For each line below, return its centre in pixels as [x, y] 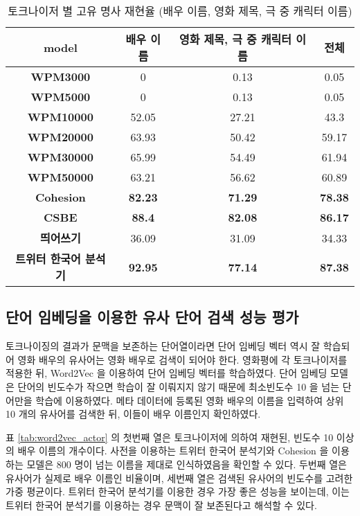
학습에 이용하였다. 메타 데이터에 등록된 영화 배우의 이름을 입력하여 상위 [190, 400]
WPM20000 [60, 137]
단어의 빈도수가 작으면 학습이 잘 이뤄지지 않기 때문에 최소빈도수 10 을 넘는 [179, 386]
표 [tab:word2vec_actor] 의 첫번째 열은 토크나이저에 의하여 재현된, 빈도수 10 [170, 437]
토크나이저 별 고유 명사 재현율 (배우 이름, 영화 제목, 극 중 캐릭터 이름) [180, 11]
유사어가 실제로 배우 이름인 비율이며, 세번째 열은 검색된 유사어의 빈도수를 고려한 [179, 478]
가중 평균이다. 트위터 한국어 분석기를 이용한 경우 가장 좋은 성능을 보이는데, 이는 [178, 491]
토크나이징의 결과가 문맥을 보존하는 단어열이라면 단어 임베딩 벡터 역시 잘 [163, 346]
